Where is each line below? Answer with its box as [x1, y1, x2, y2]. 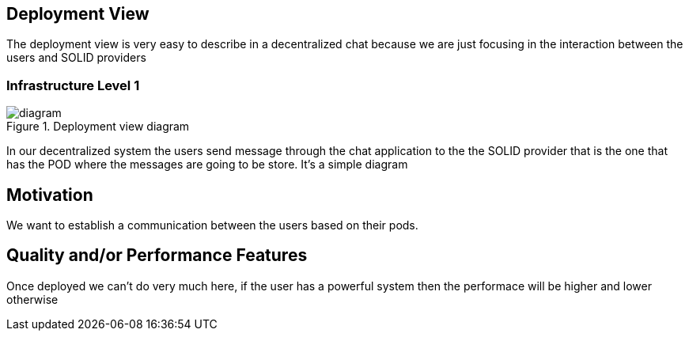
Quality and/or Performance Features [6, 245, 308, 266]
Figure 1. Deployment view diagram [6, 119, 190, 134]
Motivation [6, 184, 93, 205]
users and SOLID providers [6, 51, 146, 65]
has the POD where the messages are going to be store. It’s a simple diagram [6, 157, 408, 172]
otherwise [6, 292, 59, 306]
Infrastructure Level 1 [6, 77, 140, 93]
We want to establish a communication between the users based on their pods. [6, 218, 418, 233]
